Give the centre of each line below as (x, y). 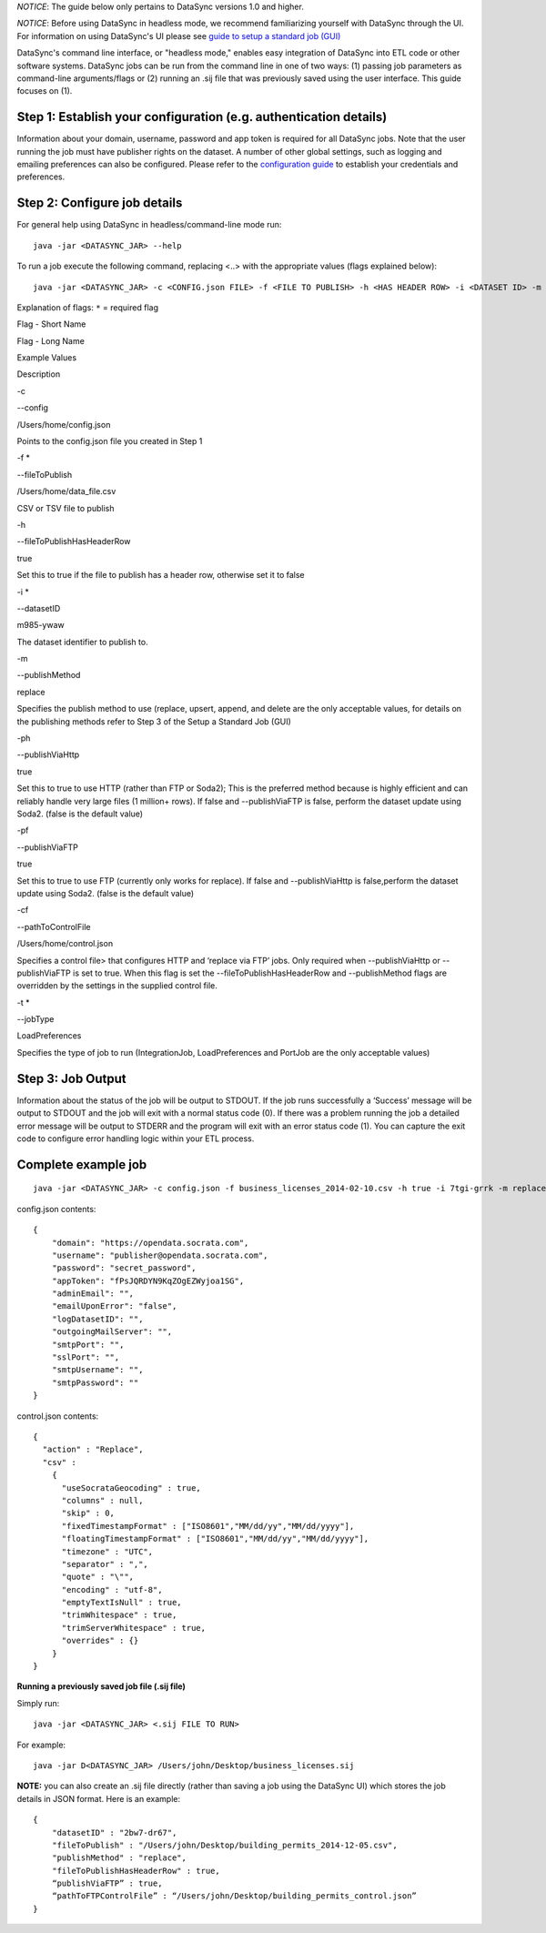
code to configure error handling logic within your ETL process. (136, 1139)
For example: (41, 1745)
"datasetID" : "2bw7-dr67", (114, 1832)
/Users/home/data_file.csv (66, 491)
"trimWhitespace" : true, (119, 1615)
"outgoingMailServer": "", (112, 1332)
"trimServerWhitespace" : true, (134, 1628)
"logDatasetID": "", (97, 1319)
